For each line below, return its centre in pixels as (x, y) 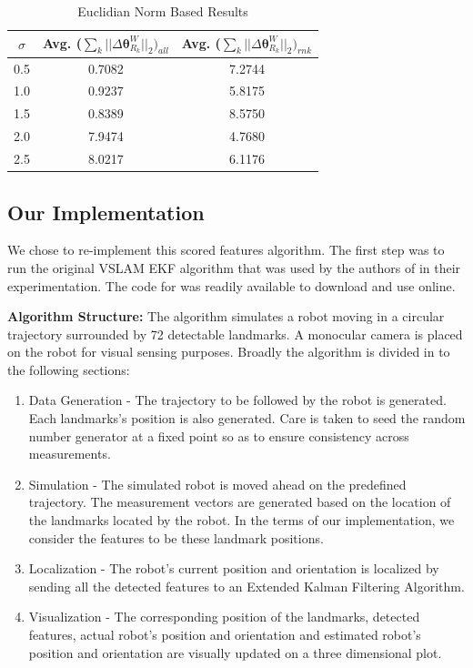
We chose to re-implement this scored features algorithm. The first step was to (226, 250)
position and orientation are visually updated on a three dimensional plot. (235, 652)
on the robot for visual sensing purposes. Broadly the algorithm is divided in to (229, 352)
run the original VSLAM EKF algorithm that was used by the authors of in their (234, 267)
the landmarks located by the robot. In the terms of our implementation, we (242, 520)
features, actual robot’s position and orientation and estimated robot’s (225, 634)
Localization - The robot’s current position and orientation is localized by (234, 568)
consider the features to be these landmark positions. (176, 537)
